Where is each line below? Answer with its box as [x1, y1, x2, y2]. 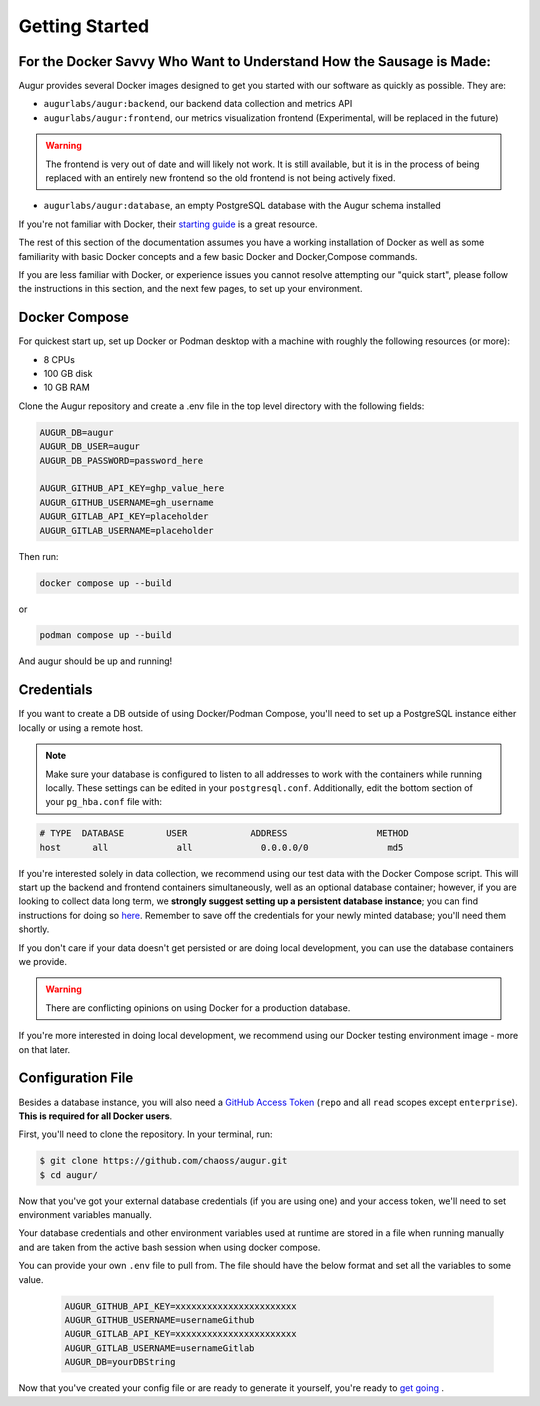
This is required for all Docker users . [18, 1110, 173, 1122]
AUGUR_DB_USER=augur [39, 441, 140, 452]
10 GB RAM [43, 381, 90, 394]
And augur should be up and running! [18, 655, 173, 667]
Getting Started [18, 15, 150, 37]
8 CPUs [43, 353, 75, 365]
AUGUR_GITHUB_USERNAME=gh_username [39, 496, 214, 508]
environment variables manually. [18, 1209, 152, 1221]
